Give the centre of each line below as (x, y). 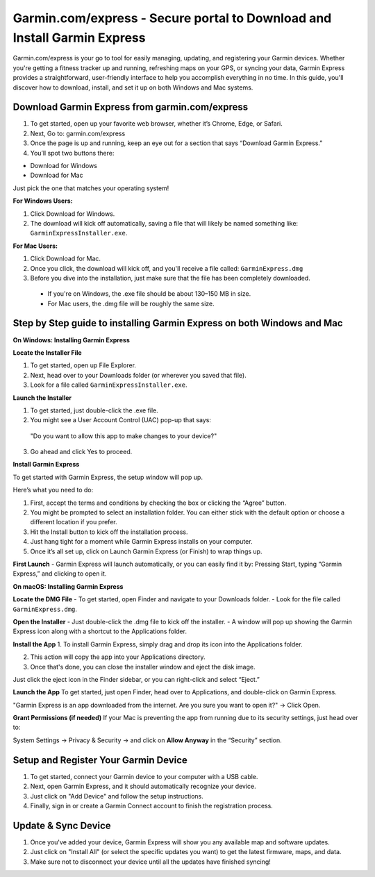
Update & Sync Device (62, 825)
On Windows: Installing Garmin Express (71, 340)
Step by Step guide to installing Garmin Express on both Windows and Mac (178, 323)
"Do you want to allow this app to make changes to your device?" (124, 436)
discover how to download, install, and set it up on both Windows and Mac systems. (133, 87)
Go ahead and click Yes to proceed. (81, 452)
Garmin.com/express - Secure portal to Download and (172, 18)
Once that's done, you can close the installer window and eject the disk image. (143, 667)
